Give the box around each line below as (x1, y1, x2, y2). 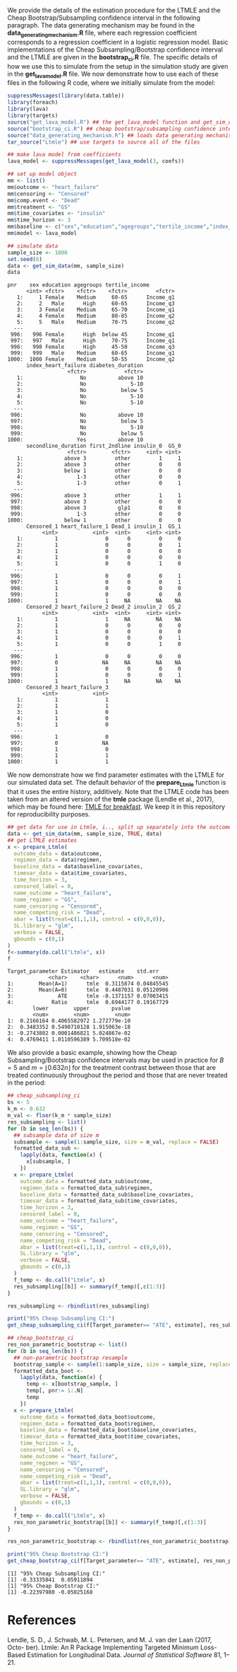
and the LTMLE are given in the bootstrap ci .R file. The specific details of (7, 52, 218, 63)
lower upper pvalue (32, 1005, 131, 1013)
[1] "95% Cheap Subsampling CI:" (7, 1570, 106, 1577)
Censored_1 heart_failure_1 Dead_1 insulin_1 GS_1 (25, 523, 181, 530)
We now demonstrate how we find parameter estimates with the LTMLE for (7, 771, 224, 779)
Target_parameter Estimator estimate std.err (7, 968, 159, 975)
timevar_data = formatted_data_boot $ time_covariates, (20, 1433, 181, 1441)
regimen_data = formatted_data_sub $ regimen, (20, 1184, 153, 1192)
